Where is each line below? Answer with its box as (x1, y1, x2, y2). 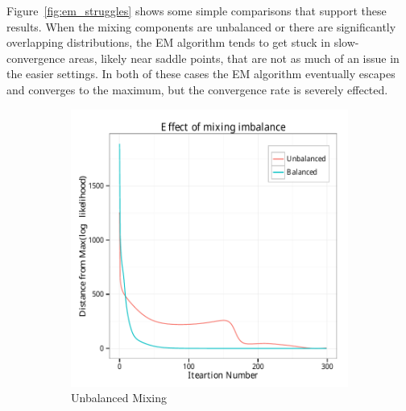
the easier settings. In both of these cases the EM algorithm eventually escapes (6, 65, 396, 82)
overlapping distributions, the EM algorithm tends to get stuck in (6, 34, 330, 51)
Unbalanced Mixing (71, 389, 168, 406)
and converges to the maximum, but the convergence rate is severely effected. (6, 81, 388, 98)
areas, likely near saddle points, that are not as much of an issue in (68, 49, 400, 66)
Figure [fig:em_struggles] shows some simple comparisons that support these (6, 2, 387, 19)
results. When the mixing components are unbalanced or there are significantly (6, 18, 396, 35)
